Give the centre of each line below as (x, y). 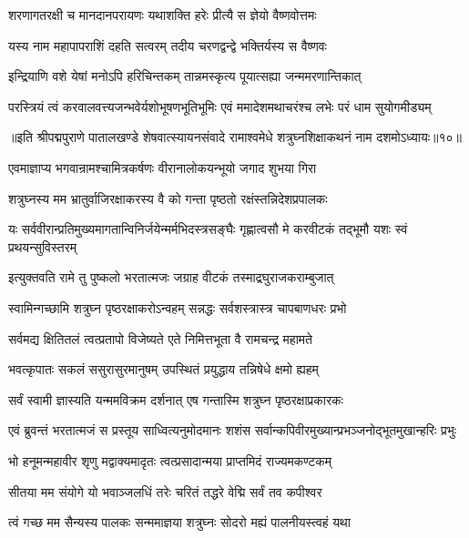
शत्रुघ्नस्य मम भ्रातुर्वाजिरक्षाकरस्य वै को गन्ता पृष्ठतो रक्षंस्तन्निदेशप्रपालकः (168, 198)
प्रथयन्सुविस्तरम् (43, 246)
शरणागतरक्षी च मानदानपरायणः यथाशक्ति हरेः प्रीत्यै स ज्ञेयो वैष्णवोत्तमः (163, 15)
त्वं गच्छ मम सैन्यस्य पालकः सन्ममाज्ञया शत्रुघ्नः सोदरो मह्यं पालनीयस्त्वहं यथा (179, 522)
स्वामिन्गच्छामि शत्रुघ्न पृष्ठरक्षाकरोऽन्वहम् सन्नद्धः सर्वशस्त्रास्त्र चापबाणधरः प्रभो (178, 307)
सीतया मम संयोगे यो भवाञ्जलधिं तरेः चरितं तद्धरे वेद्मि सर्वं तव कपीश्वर (165, 491)
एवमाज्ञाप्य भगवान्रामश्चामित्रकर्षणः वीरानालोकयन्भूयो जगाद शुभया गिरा (163, 167)
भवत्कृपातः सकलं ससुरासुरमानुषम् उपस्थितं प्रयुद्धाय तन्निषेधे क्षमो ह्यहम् (163, 369)
